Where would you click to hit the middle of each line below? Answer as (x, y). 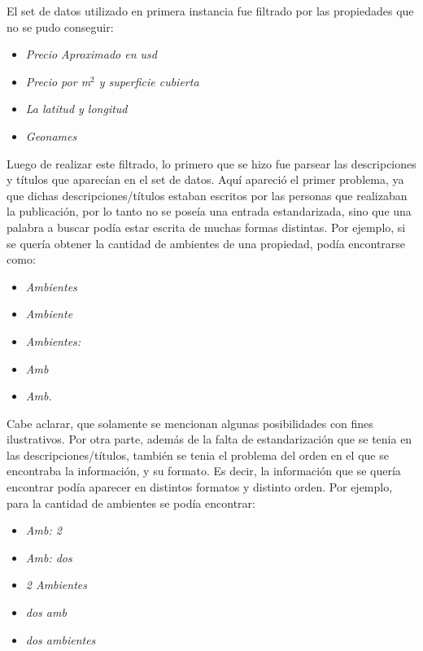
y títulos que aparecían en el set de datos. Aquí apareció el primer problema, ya (205, 179)
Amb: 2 (44, 530)
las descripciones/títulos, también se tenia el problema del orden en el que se (198, 454)
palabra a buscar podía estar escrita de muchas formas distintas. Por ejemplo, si (206, 227)
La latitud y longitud (76, 109)
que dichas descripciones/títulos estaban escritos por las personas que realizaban (207, 195)
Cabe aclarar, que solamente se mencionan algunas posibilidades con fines (190, 423)
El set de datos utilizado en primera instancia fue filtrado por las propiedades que (210, 11)
